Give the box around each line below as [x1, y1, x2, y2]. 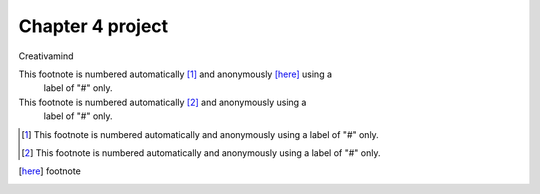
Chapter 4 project [18, 15, 169, 37]
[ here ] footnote [18, 165, 82, 177]
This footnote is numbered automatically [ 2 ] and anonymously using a [18, 96, 307, 108]
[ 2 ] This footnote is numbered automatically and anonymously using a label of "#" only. [21, 146, 381, 159]
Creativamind [18, 50, 74, 62]
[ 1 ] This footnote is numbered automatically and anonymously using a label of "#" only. [21, 128, 379, 140]
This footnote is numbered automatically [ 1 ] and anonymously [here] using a [18, 68, 333, 80]
